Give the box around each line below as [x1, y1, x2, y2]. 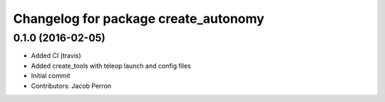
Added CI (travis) [31, 51, 81, 60]
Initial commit [31, 71, 71, 80]
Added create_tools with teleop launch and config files [31, 61, 192, 70]
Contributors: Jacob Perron [31, 81, 112, 90]
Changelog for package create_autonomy [13, 11, 265, 26]
